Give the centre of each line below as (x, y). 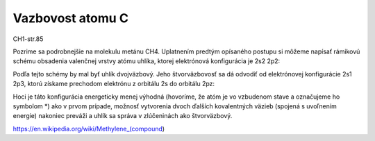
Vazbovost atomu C (70, 18)
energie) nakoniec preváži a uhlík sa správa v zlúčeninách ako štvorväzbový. (123, 116)
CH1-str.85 (28, 39)
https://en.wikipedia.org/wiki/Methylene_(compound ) (89, 128)
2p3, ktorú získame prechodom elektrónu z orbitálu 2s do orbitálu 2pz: (114, 84)
